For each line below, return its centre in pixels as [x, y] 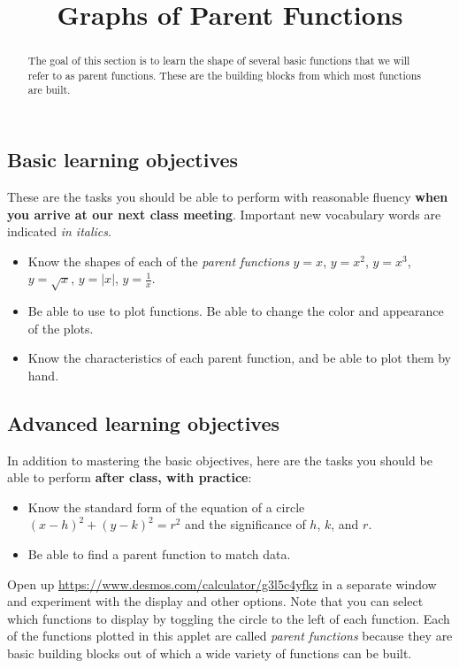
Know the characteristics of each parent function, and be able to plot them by [240, 358]
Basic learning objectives [123, 160]
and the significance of [245, 524]
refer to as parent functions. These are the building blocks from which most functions [224, 75]
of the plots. [61, 328]
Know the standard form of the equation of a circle [166, 507]
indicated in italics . [59, 231]
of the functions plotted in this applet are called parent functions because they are [230, 636]
